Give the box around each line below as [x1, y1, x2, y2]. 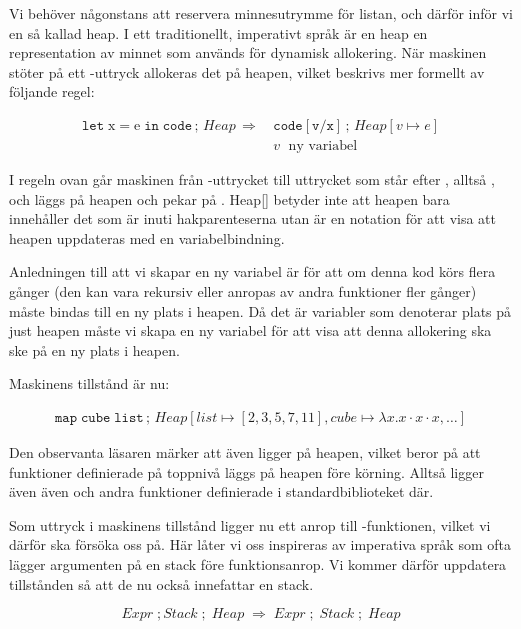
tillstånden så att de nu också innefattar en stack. [9, 573, 314, 594]
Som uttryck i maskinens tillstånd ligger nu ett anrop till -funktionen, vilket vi [9, 514, 491, 535]
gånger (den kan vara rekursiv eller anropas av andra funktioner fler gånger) [9, 281, 477, 301]
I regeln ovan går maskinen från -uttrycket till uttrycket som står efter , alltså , [9, 169, 495, 190]
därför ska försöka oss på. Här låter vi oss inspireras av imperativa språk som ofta [9, 534, 511, 555]
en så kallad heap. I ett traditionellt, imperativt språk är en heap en [9, 22, 428, 43]
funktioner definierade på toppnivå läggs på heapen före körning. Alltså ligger [9, 461, 484, 482]
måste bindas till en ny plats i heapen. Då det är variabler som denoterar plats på [9, 300, 512, 321]
